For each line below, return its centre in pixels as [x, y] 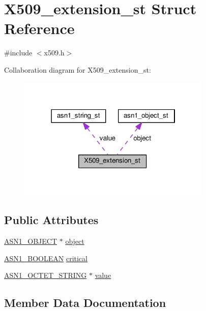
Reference [39, 28]
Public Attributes [51, 220]
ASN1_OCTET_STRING [46, 275]
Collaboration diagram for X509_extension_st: [78, 69]
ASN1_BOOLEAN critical [46, 258]
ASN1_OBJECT [31, 241]
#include [18, 53]
